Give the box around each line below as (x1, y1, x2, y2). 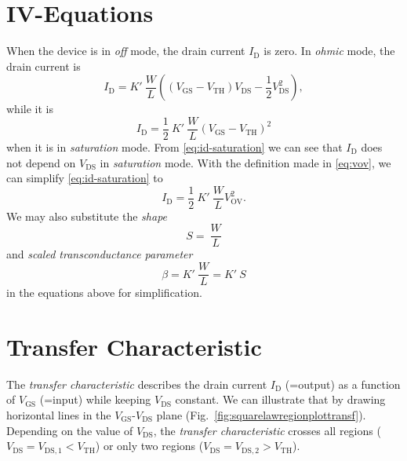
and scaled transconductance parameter (6, 246, 193, 262)
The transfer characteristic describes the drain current (6, 375, 267, 392)
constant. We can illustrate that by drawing (175, 391, 386, 408)
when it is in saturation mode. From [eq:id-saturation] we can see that (6, 138, 343, 155)
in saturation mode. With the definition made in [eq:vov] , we (100, 154, 391, 170)
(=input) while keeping (39, 391, 151, 408)
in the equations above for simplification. (6, 284, 202, 301)
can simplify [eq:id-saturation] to (6, 170, 163, 186)
